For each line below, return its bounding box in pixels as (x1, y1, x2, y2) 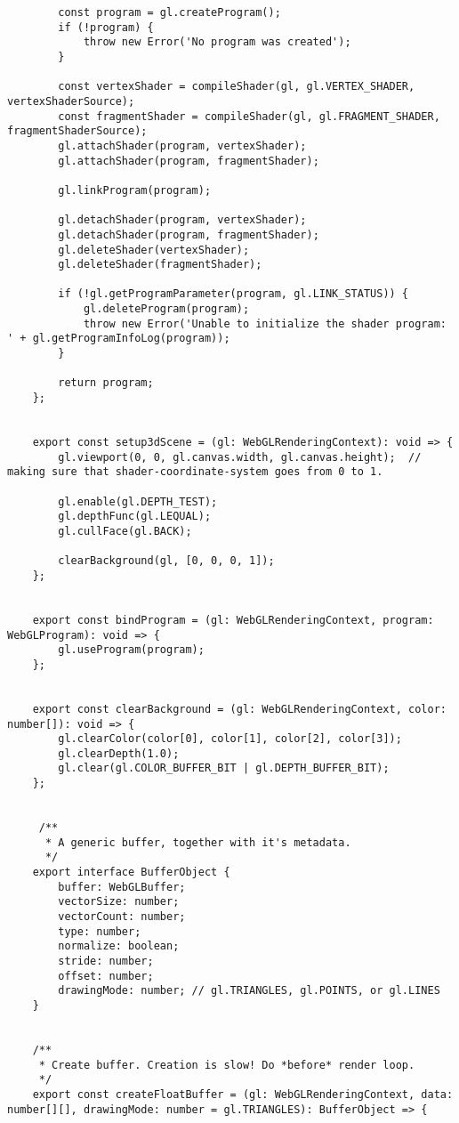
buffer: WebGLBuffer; (58, 880, 186, 893)
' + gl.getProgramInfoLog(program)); (7, 332, 230, 345)
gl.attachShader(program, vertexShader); (58, 139, 307, 152)
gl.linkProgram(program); (58, 183, 212, 197)
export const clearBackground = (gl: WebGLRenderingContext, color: (32, 702, 447, 715)
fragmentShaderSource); (7, 125, 148, 138)
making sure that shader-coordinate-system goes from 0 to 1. (7, 465, 383, 479)
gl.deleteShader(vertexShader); (58, 243, 250, 256)
